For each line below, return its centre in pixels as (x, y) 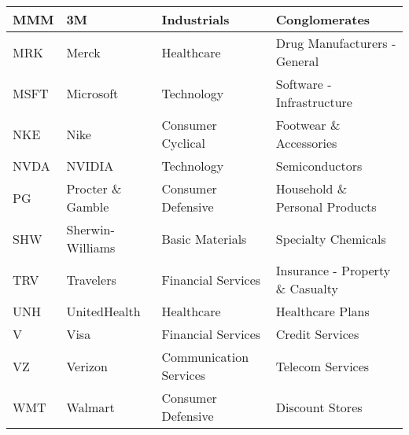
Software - (304, 84)
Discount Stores (319, 407)
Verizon (87, 366)
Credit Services (317, 334)
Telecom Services (322, 366)
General (297, 61)
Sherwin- (90, 229)
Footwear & (308, 125)
